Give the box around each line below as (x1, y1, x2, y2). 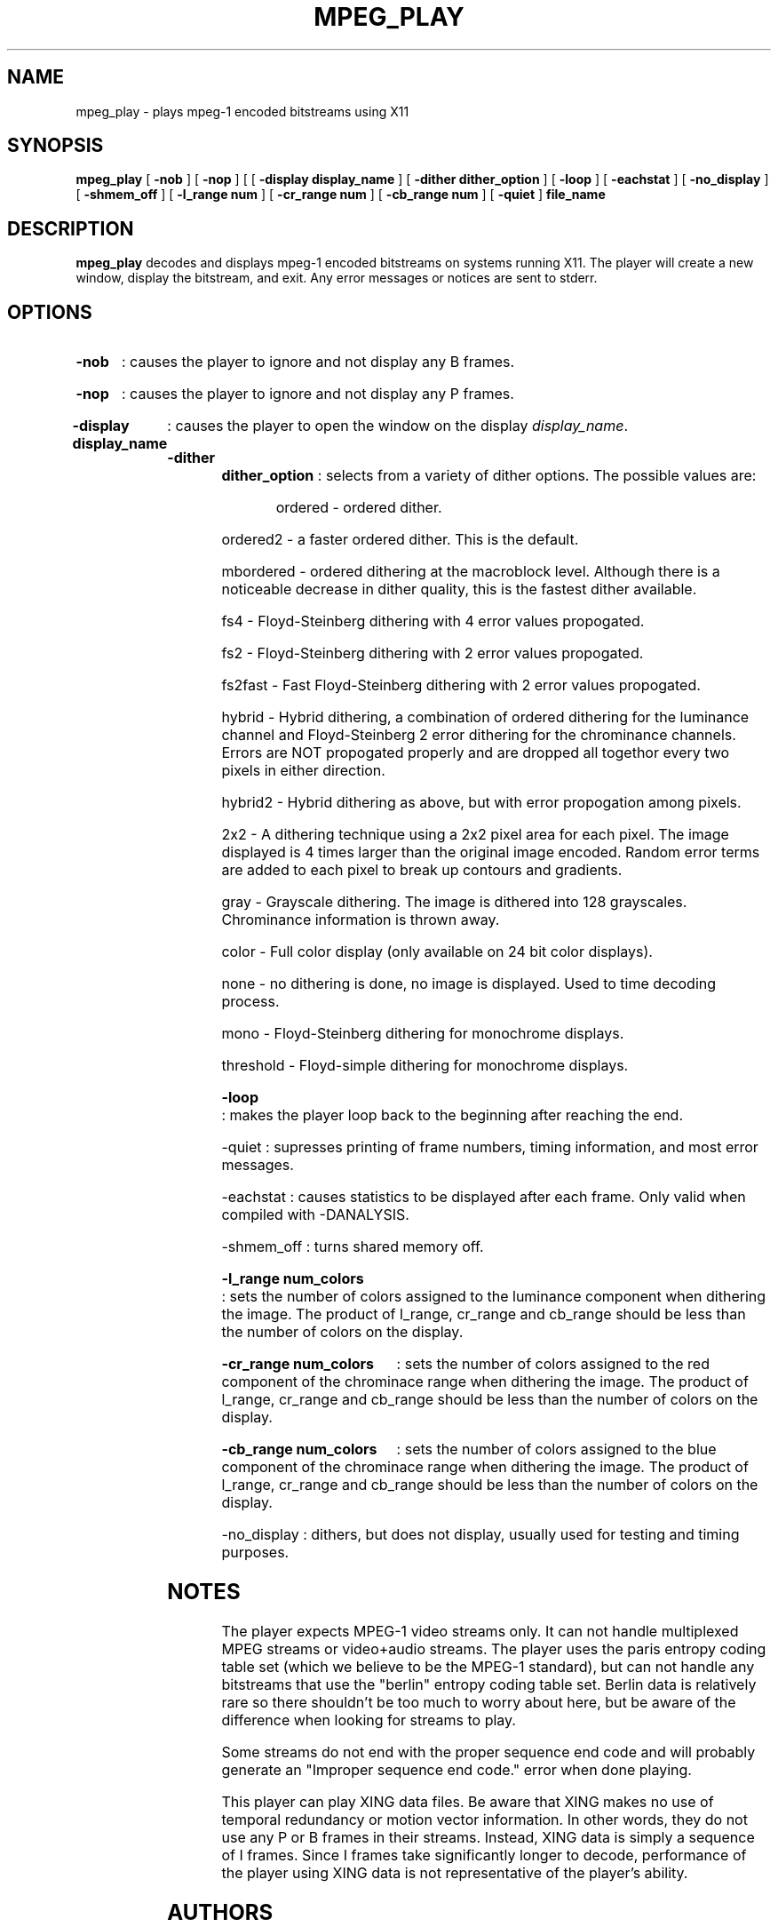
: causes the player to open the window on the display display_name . (167, 417, 629, 435)
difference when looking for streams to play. (221, 1710, 516, 1729)
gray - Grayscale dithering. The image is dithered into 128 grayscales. (221, 893, 687, 912)
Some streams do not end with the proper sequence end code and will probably (221, 1742, 756, 1761)
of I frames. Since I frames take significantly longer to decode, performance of (221, 1845, 747, 1864)
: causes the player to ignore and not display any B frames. (121, 353, 515, 371)
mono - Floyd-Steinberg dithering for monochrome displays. (221, 1024, 624, 1043)
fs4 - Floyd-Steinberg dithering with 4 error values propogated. (221, 612, 645, 631)
